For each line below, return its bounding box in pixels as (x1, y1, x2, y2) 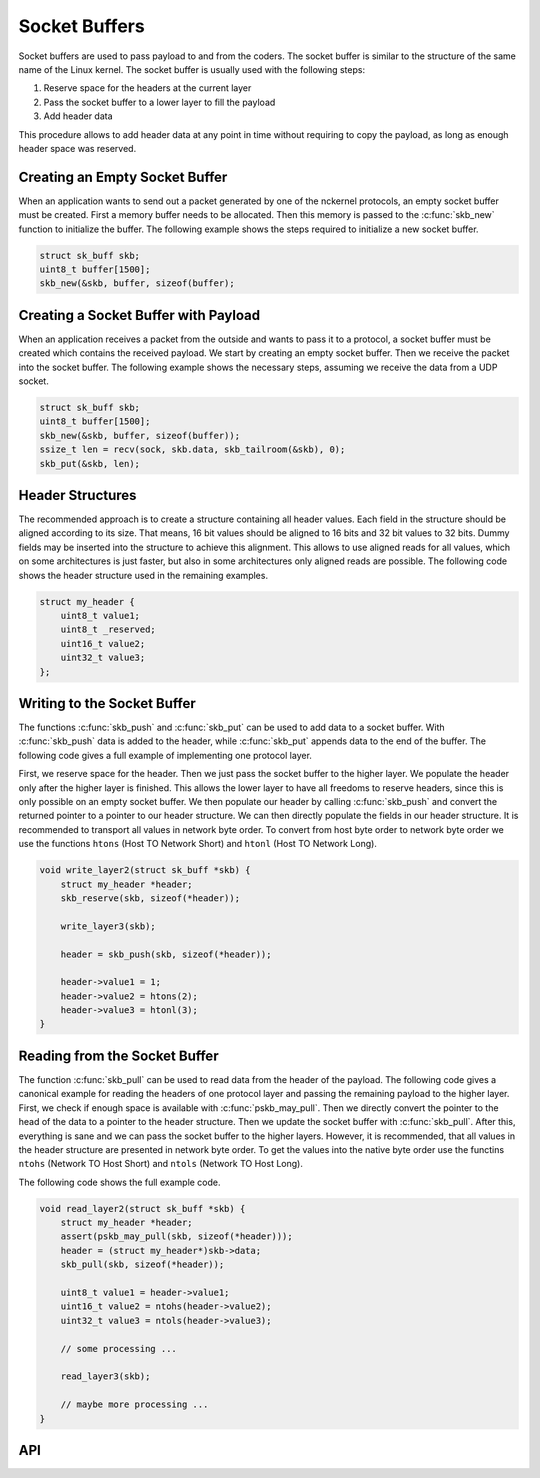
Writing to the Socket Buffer (18, 695, 197, 712)
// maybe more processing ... (60, 1399, 209, 1410)
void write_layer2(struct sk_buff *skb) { (39, 865, 251, 876)
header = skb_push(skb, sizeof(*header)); (60, 948, 272, 960)
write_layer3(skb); (60, 920, 157, 932)
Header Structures (18, 486, 137, 504)
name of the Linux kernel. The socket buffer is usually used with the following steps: (18, 63, 365, 75)
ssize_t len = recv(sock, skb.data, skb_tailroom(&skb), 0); (39, 444, 346, 455)
